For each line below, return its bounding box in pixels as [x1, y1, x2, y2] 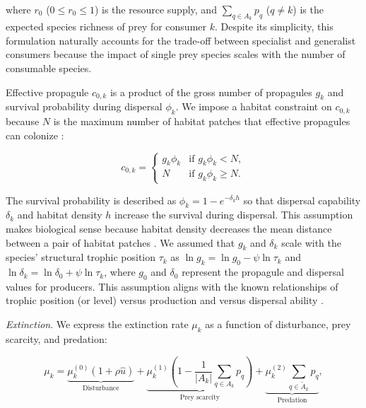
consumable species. [6, 60, 92, 75]
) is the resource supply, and [94, 2, 217, 16]
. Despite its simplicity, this [214, 19, 333, 34]
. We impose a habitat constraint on [175, 99, 332, 114]
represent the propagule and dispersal [182, 264, 344, 279]
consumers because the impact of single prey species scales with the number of [6, 47, 346, 62]
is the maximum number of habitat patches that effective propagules [53, 114, 350, 129]
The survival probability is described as [6, 192, 177, 207]
